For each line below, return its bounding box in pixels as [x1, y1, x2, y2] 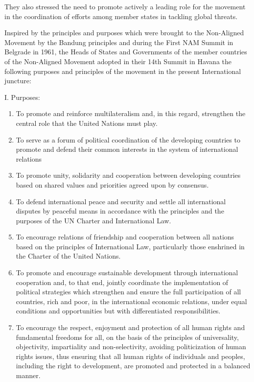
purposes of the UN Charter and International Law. [16, 215, 171, 225]
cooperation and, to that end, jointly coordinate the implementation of [16, 277, 229, 287]
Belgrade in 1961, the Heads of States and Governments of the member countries [4, 47, 247, 57]
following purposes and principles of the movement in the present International [4, 66, 241, 76]
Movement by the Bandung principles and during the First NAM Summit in [4, 37, 233, 47]
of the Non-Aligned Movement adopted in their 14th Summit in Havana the [4, 56, 232, 66]
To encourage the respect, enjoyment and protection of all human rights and [16, 322, 245, 333]
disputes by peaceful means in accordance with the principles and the [16, 206, 224, 216]
